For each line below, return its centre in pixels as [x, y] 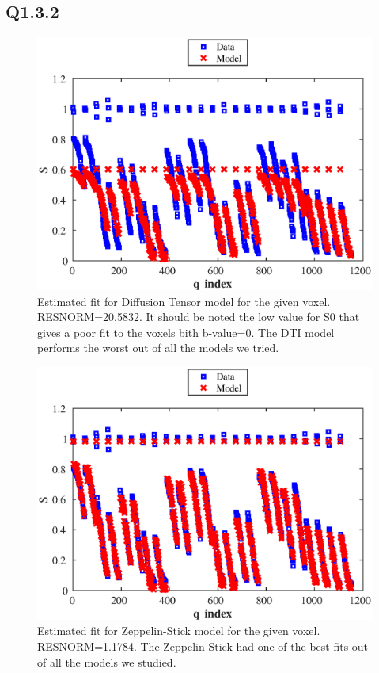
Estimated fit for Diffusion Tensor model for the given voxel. [184, 301]
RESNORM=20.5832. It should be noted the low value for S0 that [199, 317]
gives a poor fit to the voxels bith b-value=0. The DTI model [186, 332]
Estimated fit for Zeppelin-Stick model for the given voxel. [179, 631]
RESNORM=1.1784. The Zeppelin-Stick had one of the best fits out [203, 646]
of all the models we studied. [107, 662]
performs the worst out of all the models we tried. [158, 348]
